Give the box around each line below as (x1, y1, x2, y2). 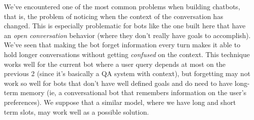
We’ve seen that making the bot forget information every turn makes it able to (4, 40, 240, 50)
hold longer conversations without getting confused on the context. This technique (4, 49, 250, 59)
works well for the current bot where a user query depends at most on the (4, 59, 226, 69)
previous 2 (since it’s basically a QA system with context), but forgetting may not (4, 68, 251, 79)
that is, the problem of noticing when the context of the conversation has (4, 11, 223, 21)
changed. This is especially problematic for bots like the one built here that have (4, 20, 246, 31)
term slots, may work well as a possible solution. (4, 106, 149, 117)
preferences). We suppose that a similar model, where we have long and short (4, 97, 236, 107)
